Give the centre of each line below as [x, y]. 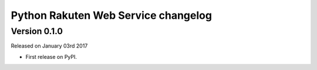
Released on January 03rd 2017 [49, 46]
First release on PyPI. [51, 56]
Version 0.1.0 [37, 31]
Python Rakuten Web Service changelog [112, 15]
